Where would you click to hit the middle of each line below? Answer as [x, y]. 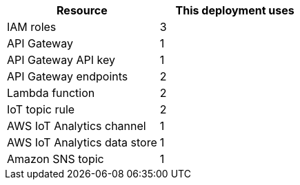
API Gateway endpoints [68, 76]
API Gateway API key [61, 60]
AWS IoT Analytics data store [82, 142]
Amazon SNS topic [56, 159]
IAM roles [32, 27]
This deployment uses [235, 10]
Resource [82, 10]
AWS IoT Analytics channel [77, 126]
